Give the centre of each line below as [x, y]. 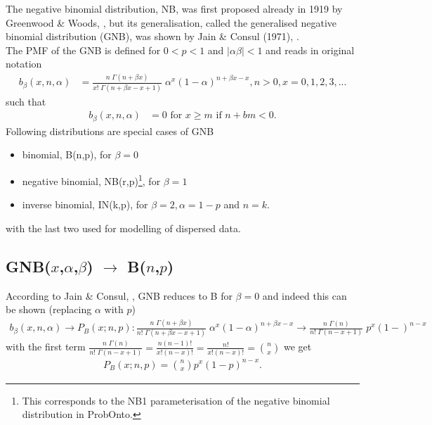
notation [24, 64]
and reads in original [310, 50]
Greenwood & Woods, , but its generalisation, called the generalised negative [171, 22]
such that [26, 101]
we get [297, 347]
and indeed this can [305, 295]
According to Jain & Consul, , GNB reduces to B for [119, 295]
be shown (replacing [49, 309]
